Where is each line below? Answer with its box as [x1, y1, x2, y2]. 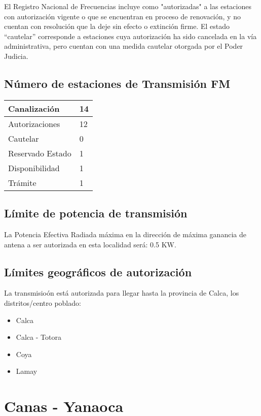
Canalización [8, 102, 60, 114]
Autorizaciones [8, 117, 60, 130]
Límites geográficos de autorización [4, 264, 192, 279]
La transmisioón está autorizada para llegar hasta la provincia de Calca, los [4, 287, 239, 298]
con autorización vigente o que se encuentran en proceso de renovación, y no [4, 11, 241, 21]
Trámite [8, 176, 36, 188]
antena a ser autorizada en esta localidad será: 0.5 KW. [4, 239, 176, 249]
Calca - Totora [16, 332, 61, 342]
